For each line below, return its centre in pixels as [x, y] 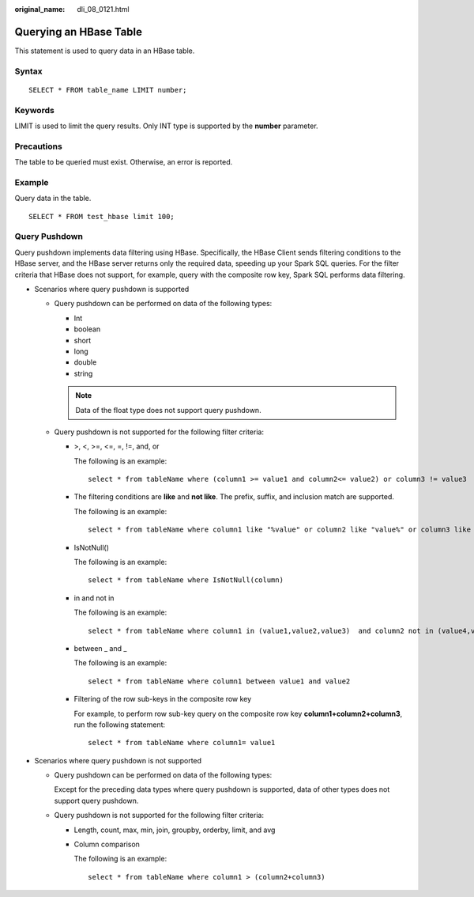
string [83, 373]
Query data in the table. [53, 199]
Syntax [28, 71]
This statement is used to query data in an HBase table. [105, 51]
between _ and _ [100, 648]
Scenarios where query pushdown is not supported [118, 760]
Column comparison [107, 844]
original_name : [40, 9]
